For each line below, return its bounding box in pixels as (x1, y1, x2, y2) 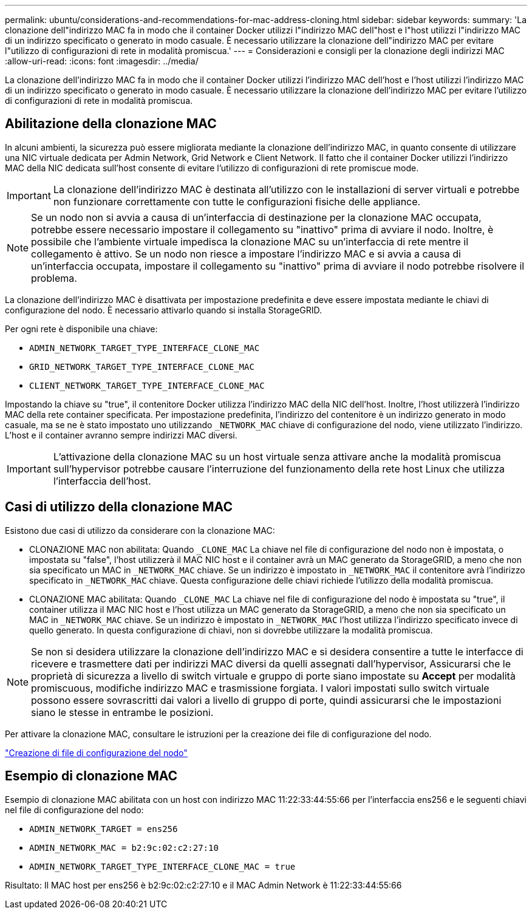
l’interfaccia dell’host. (53, 474, 151, 487)
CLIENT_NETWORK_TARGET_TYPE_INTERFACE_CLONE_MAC (29, 380, 265, 390)
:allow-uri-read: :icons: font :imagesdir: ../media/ (5, 56, 199, 66)
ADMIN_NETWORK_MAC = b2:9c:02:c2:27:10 (29, 842, 219, 853)
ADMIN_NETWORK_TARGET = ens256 (29, 824, 178, 834)
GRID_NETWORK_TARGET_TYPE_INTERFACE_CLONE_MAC (29, 361, 254, 372)
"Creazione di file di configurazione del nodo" (5, 747, 188, 758)
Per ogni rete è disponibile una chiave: (5, 323, 158, 334)
